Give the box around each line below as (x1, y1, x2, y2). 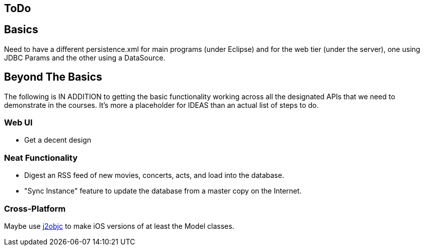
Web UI (4, 117, 33, 128)
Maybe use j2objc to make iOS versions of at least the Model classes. (4, 221, 235, 230)
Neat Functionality (4, 152, 78, 163)
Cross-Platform (4, 203, 66, 214)
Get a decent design (24, 136, 91, 145)
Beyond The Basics (4, 71, 102, 84)
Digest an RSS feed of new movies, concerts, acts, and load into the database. (24, 171, 285, 180)
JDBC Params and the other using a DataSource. (4, 53, 166, 62)
